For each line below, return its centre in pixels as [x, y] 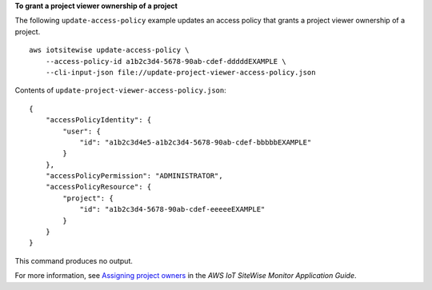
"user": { [82, 131]
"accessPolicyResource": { [98, 187]
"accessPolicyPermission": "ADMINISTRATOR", [134, 176]
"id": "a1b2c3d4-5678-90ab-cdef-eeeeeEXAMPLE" [172, 209]
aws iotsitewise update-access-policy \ [109, 50]
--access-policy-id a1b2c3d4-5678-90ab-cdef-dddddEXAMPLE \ [166, 61]
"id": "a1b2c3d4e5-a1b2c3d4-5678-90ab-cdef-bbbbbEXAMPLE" [196, 142]
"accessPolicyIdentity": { [98, 120]
